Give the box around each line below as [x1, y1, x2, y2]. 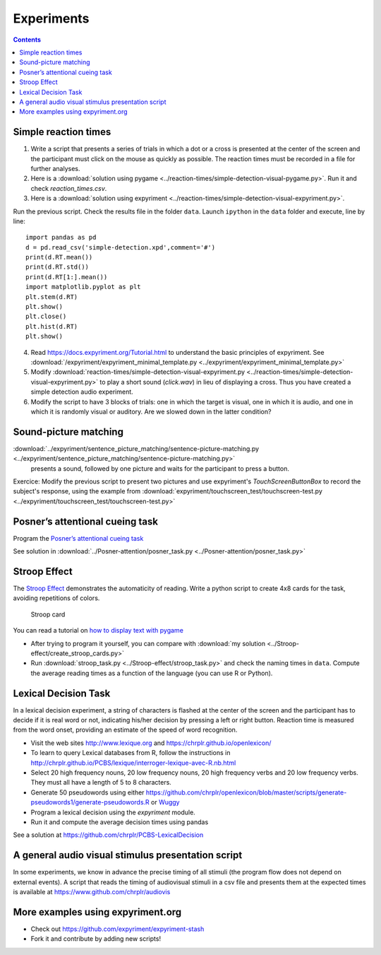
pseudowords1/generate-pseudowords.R [30, 798, 150, 807]
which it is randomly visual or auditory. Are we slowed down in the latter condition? [30, 407, 272, 416]
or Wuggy [150, 798, 180, 807]
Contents [13, 35, 42, 44]
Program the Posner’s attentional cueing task [13, 534, 144, 542]
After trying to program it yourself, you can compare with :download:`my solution [30, 639, 266, 648]
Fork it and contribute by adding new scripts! [30, 935, 162, 943]
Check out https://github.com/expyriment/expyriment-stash [30, 925, 205, 933]
